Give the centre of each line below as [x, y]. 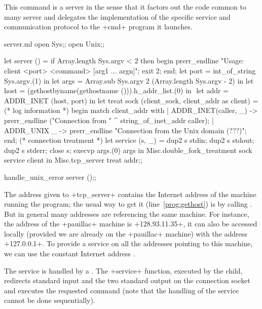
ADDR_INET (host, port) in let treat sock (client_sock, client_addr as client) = [131, 100]
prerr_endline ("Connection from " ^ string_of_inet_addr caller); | [109, 120]
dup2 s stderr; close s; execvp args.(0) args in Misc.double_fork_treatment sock [128, 150]
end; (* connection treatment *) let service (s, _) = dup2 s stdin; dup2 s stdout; [129, 140]
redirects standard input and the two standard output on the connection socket [127, 280]
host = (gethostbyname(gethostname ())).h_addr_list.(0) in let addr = [116, 90]
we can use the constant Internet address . [70, 254]
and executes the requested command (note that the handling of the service [122, 290]
